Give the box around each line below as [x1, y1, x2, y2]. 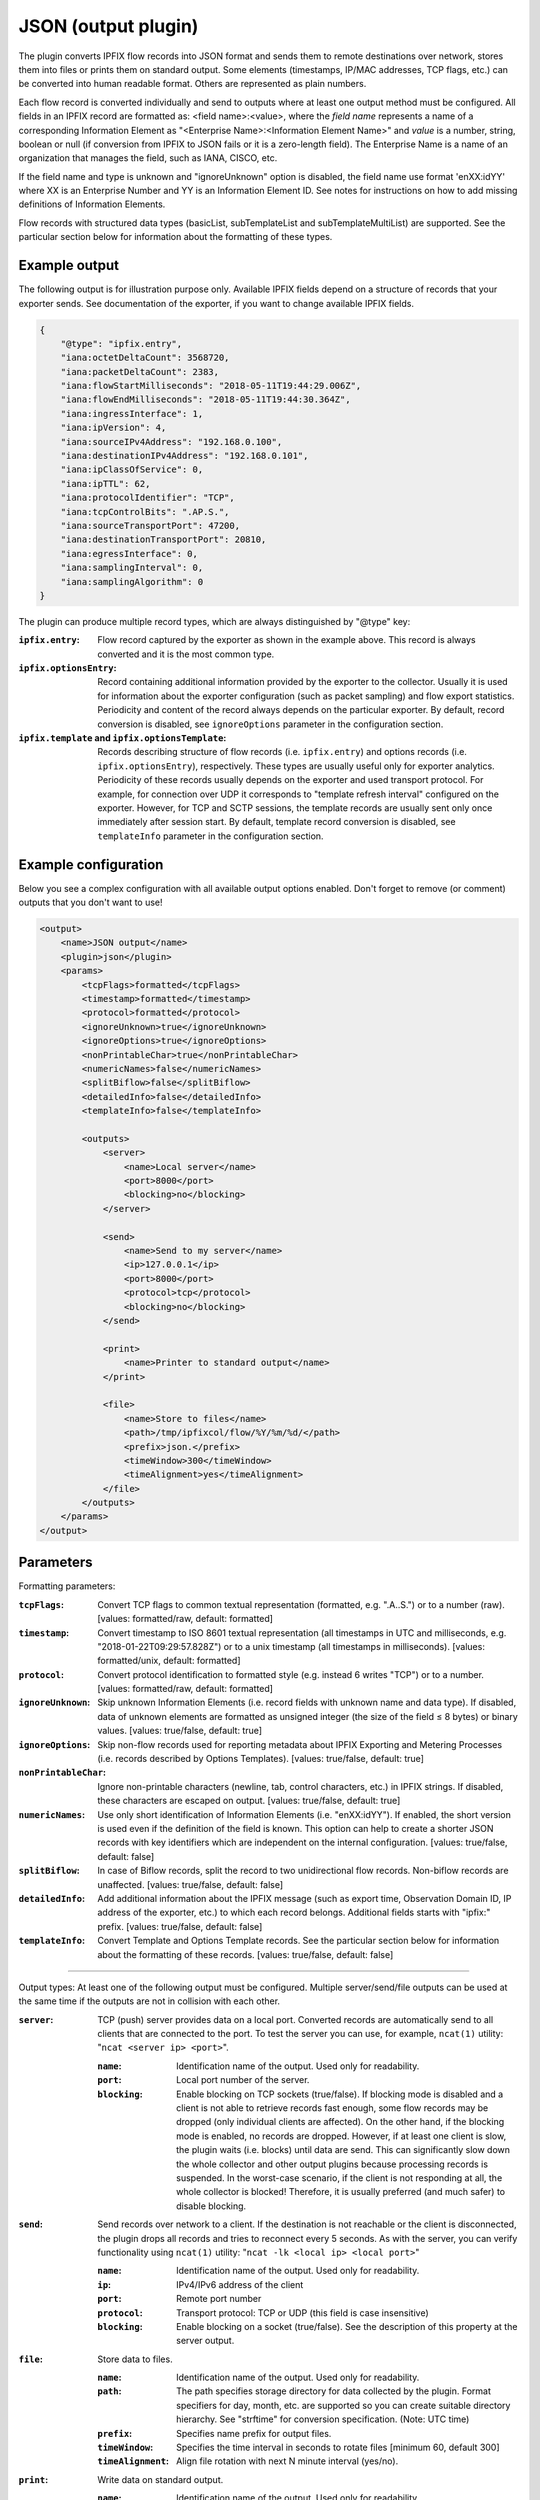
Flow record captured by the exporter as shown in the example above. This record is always [97, 634, 476, 646]
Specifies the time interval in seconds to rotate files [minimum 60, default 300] [176, 2441, 500, 2454]
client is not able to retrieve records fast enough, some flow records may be [176, 2102, 489, 2114]
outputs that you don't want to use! [18, 896, 164, 909]
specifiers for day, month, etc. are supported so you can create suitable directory [176, 2399, 511, 2411]
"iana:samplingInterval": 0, [60, 562, 204, 574]
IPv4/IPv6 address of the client [176, 2278, 304, 2290]
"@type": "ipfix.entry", [60, 338, 183, 349]
